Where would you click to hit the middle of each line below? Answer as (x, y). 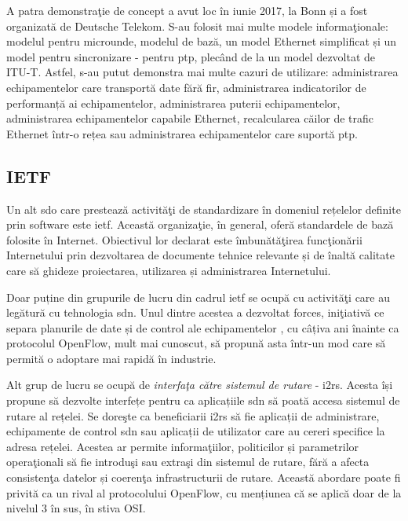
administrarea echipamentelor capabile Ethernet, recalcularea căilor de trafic (190, 118)
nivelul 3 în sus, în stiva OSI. (76, 508)
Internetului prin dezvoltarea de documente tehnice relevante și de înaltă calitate (200, 255)
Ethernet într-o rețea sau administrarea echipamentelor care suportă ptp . (182, 133)
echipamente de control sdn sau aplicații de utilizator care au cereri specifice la (196, 431)
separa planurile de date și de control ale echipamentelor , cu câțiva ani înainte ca (203, 327)
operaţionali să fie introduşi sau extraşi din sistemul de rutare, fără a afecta (188, 462)
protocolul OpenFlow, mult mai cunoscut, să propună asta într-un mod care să (196, 343)
